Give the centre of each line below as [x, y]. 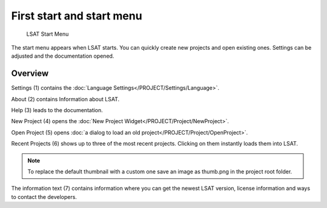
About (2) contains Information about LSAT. [65, 99]
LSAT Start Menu [48, 34]
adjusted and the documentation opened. [63, 56]
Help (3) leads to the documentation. [57, 110]
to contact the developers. [44, 196]
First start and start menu [77, 16]
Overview [30, 74]
